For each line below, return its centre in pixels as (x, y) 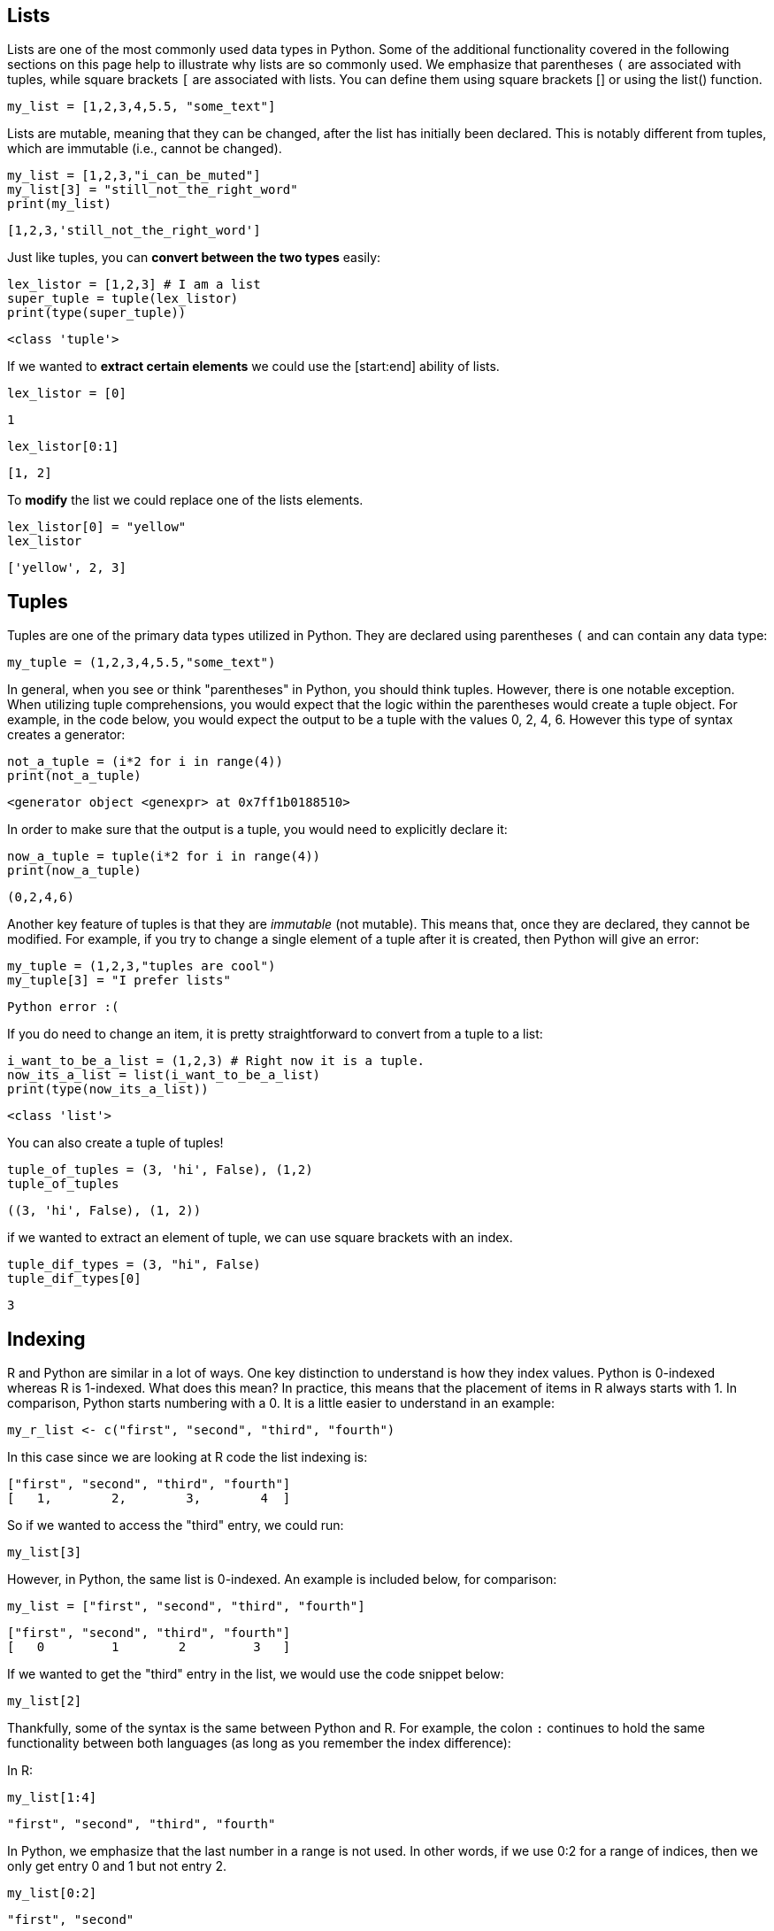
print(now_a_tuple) (74, 871)
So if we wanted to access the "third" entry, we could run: (176, 1525)
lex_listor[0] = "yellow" (97, 527)
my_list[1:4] (52, 1798)
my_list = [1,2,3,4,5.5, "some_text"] (142, 107)
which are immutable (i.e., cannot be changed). (145, 149)
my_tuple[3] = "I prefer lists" (119, 981)
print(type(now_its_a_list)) (108, 1089)
